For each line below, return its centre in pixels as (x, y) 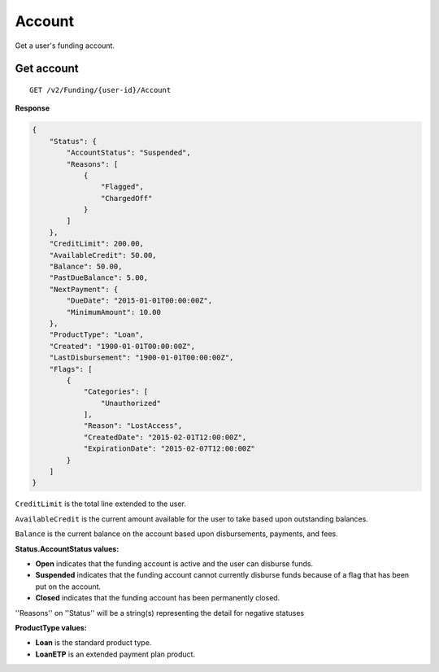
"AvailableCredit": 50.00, (103, 255)
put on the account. (68, 587)
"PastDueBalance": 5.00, (99, 278)
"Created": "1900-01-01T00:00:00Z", (122, 346)
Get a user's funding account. (65, 46)
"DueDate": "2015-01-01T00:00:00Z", (139, 301)
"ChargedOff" (126, 198)
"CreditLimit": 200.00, (96, 244)
